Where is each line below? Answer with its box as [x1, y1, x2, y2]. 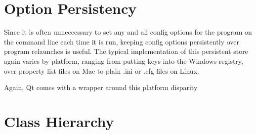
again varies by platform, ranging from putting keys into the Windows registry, [4, 55, 243, 66]
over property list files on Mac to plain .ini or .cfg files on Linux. [4, 65, 199, 76]
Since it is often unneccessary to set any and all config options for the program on [4, 27, 252, 37]
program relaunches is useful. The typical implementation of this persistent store [4, 46, 248, 56]
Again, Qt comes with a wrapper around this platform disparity [4, 82, 198, 92]
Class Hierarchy [4, 111, 114, 131]
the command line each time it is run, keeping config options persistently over [4, 36, 240, 46]
